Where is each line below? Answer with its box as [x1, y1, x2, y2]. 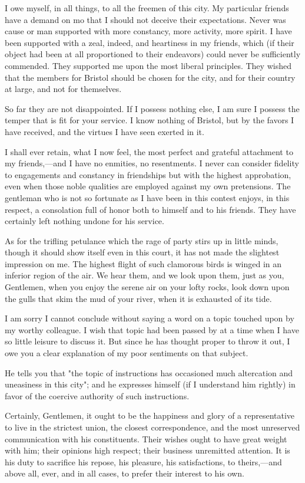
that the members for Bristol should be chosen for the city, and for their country [5, 71, 296, 83]
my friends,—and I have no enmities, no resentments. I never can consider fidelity [5, 157, 299, 169]
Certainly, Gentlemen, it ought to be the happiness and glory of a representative [5, 409, 295, 422]
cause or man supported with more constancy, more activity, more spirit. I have [5, 25, 292, 37]
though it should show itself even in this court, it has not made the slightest [5, 246, 280, 258]
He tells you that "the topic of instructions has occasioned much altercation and [5, 366, 293, 379]
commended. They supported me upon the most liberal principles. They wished [5, 59, 291, 71]
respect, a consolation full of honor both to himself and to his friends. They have [5, 203, 296, 215]
